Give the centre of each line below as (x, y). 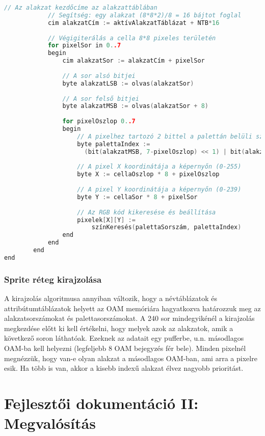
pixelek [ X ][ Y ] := (106, 220)
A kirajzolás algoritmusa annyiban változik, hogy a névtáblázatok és (111, 298)
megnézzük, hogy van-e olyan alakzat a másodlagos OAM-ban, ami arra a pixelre (131, 358)
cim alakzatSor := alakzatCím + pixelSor (134, 61)
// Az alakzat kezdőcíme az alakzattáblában (81, 8)
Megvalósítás (50, 423)
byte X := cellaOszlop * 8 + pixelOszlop (148, 174)
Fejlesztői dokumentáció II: (101, 403)
